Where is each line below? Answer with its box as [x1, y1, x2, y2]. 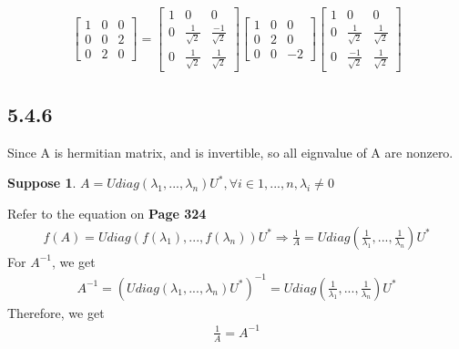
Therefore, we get [7, 303, 105, 322]
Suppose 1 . [7, 173, 76, 192]
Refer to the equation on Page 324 [7, 203, 207, 222]
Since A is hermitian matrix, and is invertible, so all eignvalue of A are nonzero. [7, 142, 454, 161]
